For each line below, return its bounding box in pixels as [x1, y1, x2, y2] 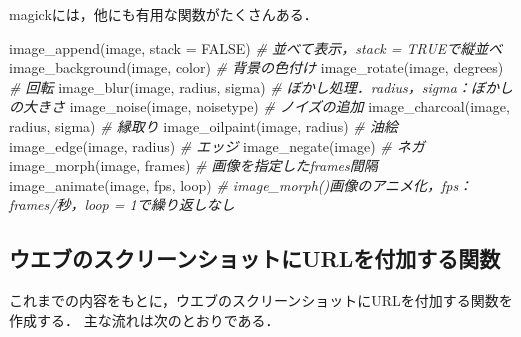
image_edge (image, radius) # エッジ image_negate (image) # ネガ [9, 135, 425, 156]
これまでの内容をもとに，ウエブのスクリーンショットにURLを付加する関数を [9, 290, 513, 311]
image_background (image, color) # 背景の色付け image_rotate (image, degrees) [9, 57, 504, 78]
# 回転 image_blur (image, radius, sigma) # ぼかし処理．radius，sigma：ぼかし [9, 76, 513, 97]
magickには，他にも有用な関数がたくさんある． [9, 4, 318, 24]
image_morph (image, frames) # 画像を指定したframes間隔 [9, 155, 378, 176]
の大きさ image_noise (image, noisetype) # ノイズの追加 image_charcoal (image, [9, 96, 510, 117]
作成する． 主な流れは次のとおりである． [9, 309, 280, 330]
